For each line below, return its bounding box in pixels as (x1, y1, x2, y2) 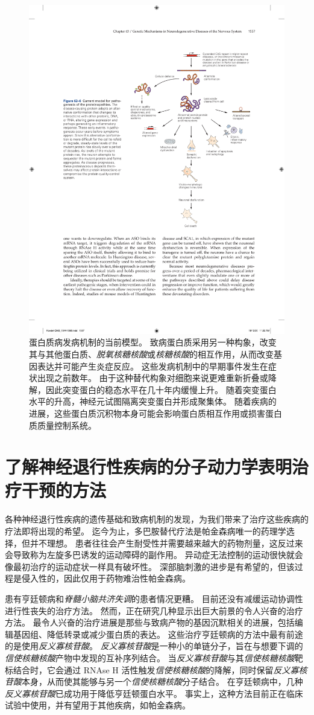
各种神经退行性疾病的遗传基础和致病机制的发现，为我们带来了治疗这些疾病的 (5, 513, 309, 525)
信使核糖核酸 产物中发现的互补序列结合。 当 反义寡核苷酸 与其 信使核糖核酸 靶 (5, 651, 303, 664)
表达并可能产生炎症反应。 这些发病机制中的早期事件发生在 (37, 359, 268, 372)
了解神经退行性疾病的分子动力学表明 (5, 454, 292, 479)
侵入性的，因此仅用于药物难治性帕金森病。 (21, 572, 190, 585)
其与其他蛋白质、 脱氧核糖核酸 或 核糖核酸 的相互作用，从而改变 (29, 347, 274, 360)
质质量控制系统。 (29, 418, 96, 431)
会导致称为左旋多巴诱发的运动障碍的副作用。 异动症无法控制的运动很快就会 (5, 548, 303, 561)
